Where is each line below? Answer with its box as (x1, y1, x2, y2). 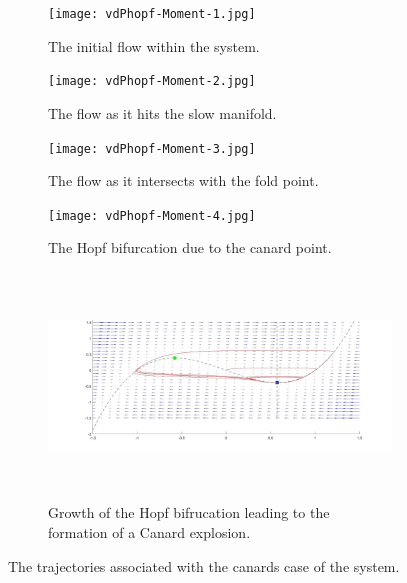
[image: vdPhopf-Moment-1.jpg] (48, 7, 256, 21)
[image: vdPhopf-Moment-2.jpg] (48, 74, 256, 89)
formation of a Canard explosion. (48, 521, 251, 542)
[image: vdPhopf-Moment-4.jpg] (48, 208, 256, 223)
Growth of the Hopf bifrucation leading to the (48, 502, 330, 523)
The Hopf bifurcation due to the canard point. (48, 237, 332, 258)
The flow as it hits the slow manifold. (48, 102, 277, 123)
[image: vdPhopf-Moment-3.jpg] (48, 141, 256, 156)
